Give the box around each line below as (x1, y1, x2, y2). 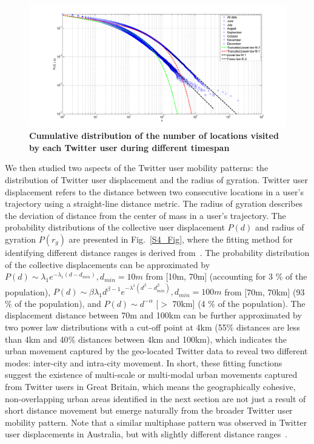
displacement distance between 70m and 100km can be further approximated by (5, 309, 302, 321)
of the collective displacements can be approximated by (5, 258, 210, 271)
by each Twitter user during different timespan (29, 141, 230, 153)
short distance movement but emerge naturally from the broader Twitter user (5, 404, 293, 417)
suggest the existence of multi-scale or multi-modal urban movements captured (5, 368, 298, 381)
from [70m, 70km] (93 (224, 285, 305, 298)
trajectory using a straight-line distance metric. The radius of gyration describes (5, 197, 303, 210)
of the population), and (15, 297, 101, 309)
